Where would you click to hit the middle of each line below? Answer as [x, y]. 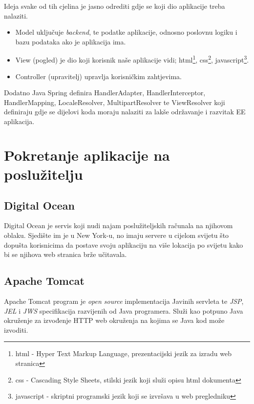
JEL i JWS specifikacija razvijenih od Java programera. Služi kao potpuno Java [124, 310]
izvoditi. [16, 330]
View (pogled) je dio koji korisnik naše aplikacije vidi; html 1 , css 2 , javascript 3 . [132, 59]
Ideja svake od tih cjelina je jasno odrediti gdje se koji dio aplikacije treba [115, 6]
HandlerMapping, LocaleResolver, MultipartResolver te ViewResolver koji [115, 102]
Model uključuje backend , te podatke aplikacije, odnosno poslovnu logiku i [126, 32]
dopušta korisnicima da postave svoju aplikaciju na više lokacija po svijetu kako [124, 245]
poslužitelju [43, 174]
